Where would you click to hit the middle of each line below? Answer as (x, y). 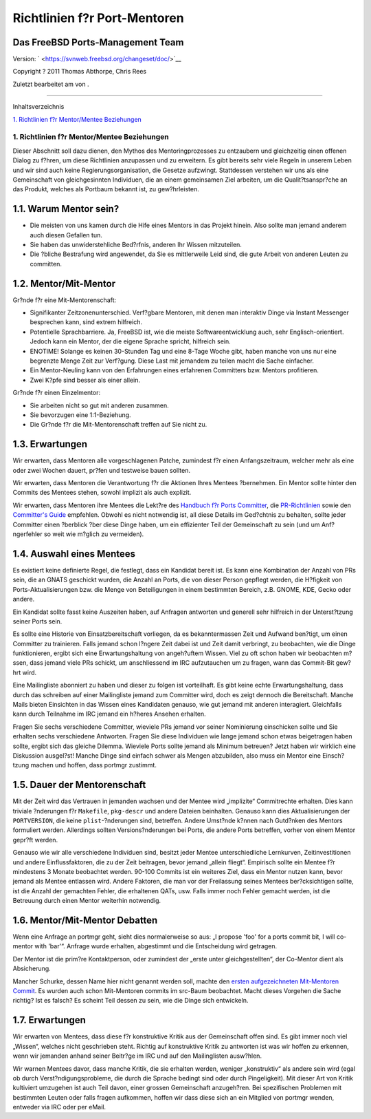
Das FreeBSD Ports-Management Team (98, 42)
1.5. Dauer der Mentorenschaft (79, 785)
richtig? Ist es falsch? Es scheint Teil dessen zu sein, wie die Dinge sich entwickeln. (131, 1001)
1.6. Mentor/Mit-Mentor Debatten (85, 920)
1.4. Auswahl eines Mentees (74, 554)
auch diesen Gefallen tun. (66, 235)
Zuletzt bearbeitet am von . (51, 84)
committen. (46, 264)
